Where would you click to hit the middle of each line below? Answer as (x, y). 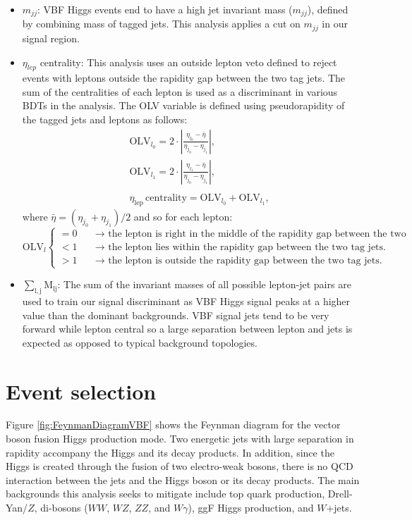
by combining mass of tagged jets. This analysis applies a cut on (161, 24)
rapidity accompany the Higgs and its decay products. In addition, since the (170, 452)
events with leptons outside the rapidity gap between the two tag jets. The (184, 78)
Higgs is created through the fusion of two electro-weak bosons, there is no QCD (180, 466)
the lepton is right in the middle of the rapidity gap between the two (257, 234)
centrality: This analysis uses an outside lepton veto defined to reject (188, 62)
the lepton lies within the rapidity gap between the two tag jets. (247, 247)
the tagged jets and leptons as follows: (105, 119)
